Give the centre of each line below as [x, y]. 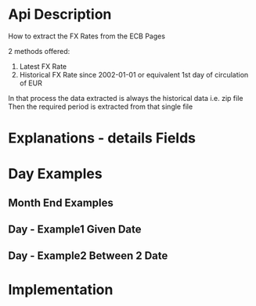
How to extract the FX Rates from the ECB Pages [87, 36]
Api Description [60, 14]
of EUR [31, 83]
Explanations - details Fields [102, 138]
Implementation [61, 289]
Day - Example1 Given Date [75, 230]
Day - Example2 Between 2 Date [88, 256]
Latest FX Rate [43, 66]
